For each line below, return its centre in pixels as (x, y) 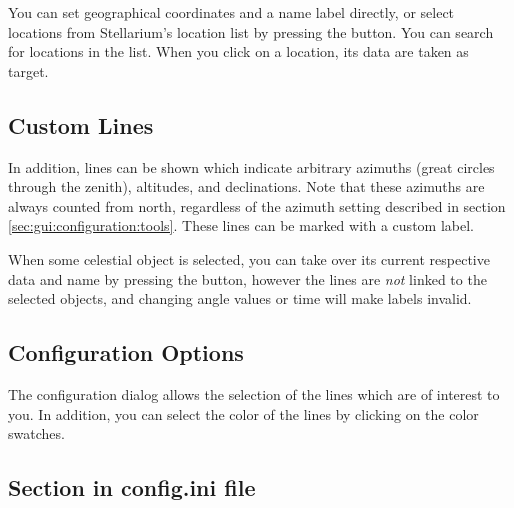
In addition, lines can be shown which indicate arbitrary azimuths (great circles (251, 166)
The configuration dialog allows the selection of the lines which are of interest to (254, 393)
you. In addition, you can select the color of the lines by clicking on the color (243, 413)
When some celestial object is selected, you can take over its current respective (249, 258)
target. (28, 70)
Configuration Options (126, 352)
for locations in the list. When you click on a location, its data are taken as (238, 51)
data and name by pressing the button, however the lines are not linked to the (247, 278)
